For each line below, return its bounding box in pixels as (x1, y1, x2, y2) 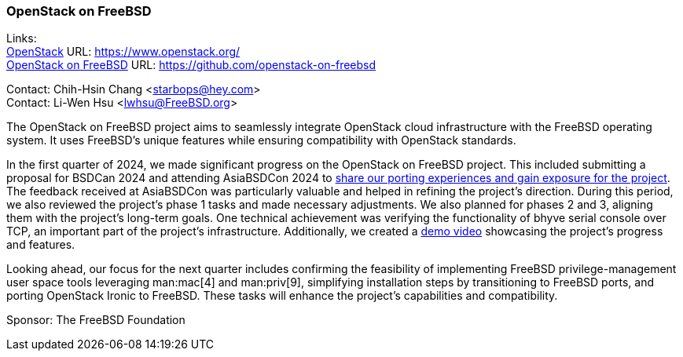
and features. (6, 238, 75, 252)
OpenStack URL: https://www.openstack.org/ (6, 45, 241, 59)
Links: (6, 31, 37, 46)
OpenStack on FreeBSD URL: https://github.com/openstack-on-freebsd (6, 58, 376, 72)
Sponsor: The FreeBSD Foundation (6, 313, 185, 327)
